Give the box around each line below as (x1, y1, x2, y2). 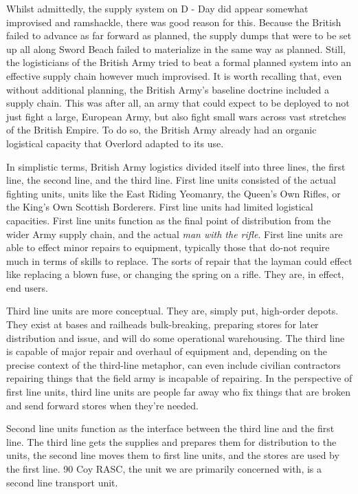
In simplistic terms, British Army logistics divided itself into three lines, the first (6, 159, 346, 173)
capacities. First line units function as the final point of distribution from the (6, 213, 331, 227)
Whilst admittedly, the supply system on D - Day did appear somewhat (6, 1, 309, 15)
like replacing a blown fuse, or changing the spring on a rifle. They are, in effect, (6, 267, 344, 281)
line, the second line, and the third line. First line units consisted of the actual (6, 173, 336, 187)
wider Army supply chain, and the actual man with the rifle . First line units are (6, 226, 343, 241)
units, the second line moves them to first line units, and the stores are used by (6, 448, 339, 462)
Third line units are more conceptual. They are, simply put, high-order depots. (6, 303, 339, 318)
